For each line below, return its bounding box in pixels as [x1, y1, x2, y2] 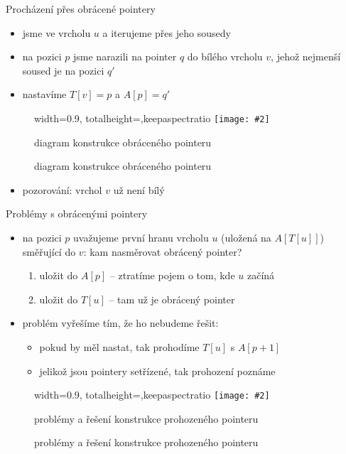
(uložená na [221, 230, 271, 244]
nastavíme [22, 87, 67, 102]
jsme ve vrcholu [22, 25, 91, 40]
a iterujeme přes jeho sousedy [102, 25, 231, 40]
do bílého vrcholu [187, 49, 263, 64]
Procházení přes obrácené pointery [6, 1, 156, 16]
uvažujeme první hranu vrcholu [73, 230, 209, 244]
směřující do [22, 244, 76, 259]
